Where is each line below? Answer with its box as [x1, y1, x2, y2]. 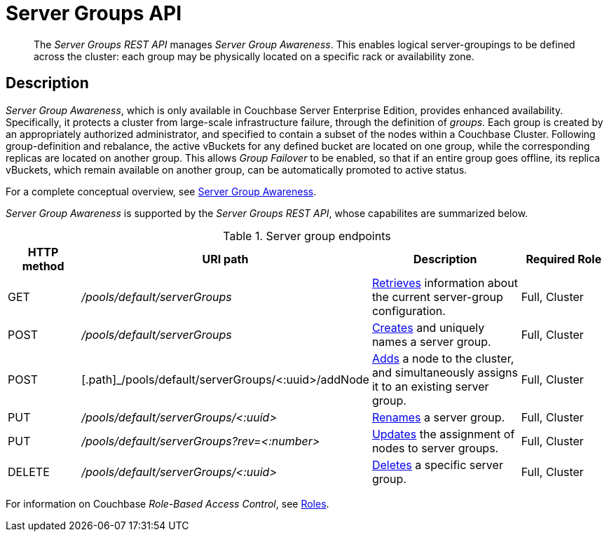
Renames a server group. [371, 410, 505, 424]
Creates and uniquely [371, 320, 485, 335]
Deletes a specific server [371, 457, 503, 472]
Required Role [526, 251, 602, 266]
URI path [202, 251, 249, 266]
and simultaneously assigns [371, 365, 518, 379]
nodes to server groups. [371, 440, 499, 455]
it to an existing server [371, 379, 489, 393]
